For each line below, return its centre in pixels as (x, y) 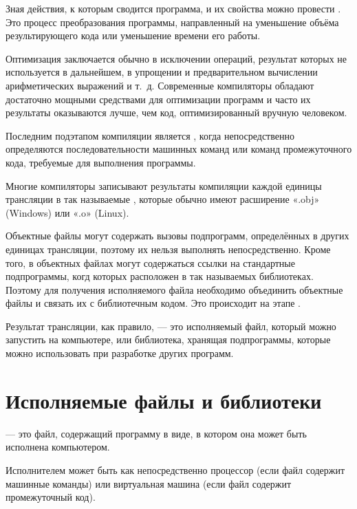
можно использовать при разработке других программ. (120, 353)
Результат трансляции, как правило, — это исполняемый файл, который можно (171, 326)
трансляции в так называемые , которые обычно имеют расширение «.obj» (163, 199)
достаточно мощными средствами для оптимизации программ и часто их (158, 99)
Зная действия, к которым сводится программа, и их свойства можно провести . (173, 8)
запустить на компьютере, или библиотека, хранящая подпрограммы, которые (168, 339)
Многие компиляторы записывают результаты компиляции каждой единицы (164, 185)
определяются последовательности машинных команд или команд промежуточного (179, 149)
